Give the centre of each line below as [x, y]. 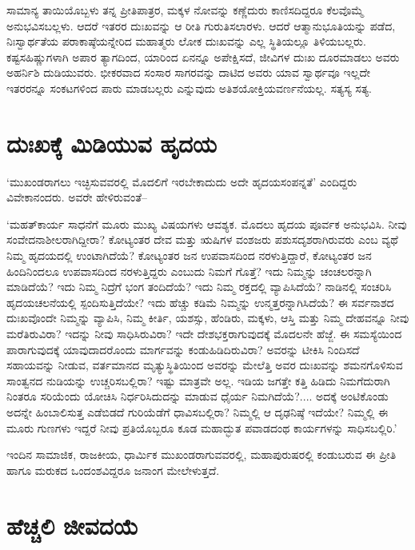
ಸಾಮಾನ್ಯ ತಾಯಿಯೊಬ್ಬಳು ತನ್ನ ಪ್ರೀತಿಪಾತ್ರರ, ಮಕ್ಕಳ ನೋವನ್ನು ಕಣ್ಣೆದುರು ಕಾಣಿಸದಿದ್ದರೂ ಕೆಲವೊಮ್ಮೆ [185, 10]
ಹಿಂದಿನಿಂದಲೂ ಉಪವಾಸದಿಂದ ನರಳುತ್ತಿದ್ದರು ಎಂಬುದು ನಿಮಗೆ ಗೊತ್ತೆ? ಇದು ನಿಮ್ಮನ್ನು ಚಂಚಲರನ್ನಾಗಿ [189, 271]
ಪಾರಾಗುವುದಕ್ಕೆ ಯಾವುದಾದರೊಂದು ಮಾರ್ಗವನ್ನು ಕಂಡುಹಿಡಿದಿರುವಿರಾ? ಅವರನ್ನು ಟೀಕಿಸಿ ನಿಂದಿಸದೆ [183, 349]
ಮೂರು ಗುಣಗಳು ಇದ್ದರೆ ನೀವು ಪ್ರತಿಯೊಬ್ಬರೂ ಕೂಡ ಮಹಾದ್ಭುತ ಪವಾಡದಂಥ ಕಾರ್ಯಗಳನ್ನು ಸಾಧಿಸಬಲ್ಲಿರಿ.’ [202, 427]
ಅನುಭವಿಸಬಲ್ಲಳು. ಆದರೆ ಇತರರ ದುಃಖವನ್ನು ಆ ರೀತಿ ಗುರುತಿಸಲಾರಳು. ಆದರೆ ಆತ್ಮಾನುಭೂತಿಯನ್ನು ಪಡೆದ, [201, 25]
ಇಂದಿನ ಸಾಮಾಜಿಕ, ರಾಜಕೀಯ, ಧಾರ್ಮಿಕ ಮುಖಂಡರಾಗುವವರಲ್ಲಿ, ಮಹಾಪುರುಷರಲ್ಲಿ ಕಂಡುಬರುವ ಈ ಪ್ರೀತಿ [202, 454]
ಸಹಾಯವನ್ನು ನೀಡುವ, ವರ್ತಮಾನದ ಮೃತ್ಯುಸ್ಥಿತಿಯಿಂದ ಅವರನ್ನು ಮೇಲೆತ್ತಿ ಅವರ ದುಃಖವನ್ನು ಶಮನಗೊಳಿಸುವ [205, 365]
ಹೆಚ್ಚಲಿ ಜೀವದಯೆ [73, 525]
